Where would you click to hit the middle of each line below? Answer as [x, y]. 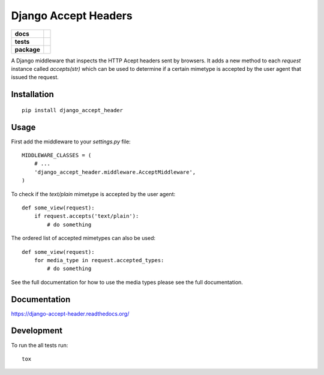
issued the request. [35, 77]
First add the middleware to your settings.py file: [71, 142]
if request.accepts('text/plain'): [86, 216]
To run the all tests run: [40, 345]
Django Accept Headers [72, 16]
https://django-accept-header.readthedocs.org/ [70, 313]
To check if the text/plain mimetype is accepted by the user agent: [93, 194]
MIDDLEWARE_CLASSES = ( [57, 155]
